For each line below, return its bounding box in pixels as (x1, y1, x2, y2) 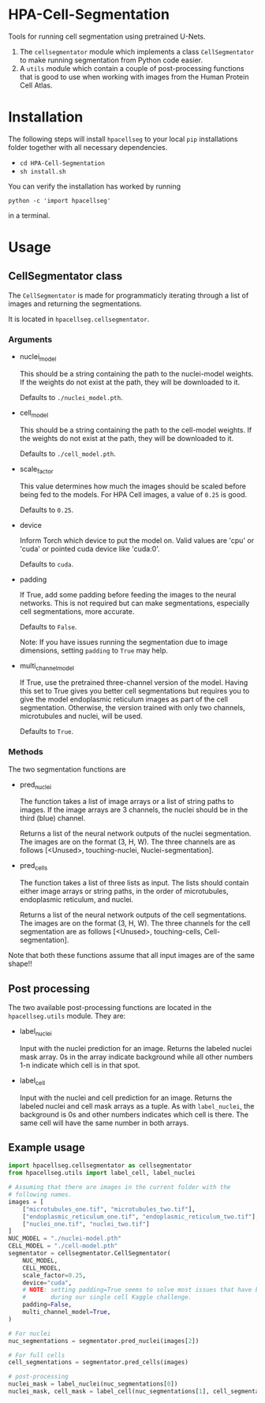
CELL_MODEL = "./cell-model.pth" (8, 1242, 118, 1250)
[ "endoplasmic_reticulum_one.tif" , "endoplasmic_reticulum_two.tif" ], (22, 1213, 259, 1221)
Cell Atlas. (19, 80, 53, 90)
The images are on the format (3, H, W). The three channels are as (19, 837, 236, 847)
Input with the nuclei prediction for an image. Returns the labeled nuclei (19, 1043, 252, 1053)
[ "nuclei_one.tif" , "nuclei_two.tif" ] (22, 1220, 150, 1228)
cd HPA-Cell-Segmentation (19, 159, 105, 167)
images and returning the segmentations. (8, 298, 142, 309)
